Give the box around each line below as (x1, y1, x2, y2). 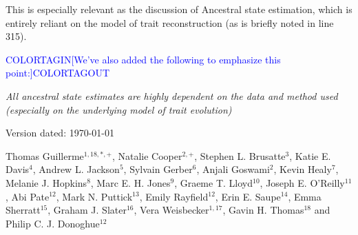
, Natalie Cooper (112, 148, 182, 163)
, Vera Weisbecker (134, 203, 209, 217)
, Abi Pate (6, 189, 50, 203)
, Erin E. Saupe (215, 189, 281, 203)
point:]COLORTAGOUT (6, 65, 110, 80)
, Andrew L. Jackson (32, 162, 120, 176)
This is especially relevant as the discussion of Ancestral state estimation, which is (6, 2, 352, 16)
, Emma (288, 189, 322, 203)
